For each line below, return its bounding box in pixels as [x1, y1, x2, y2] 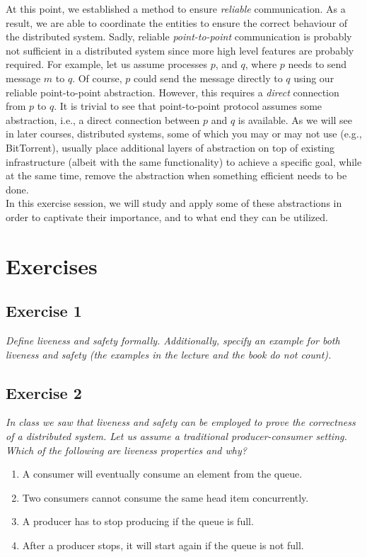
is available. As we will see [238, 112, 353, 127]
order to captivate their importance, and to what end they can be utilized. [6, 209, 328, 224]
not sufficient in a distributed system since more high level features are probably [6, 43, 354, 57]
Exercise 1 [6, 300, 82, 322]
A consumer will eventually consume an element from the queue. [22, 466, 303, 481]
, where [245, 57, 277, 72]
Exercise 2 [6, 381, 82, 403]
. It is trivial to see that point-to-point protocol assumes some [54, 99, 322, 113]
